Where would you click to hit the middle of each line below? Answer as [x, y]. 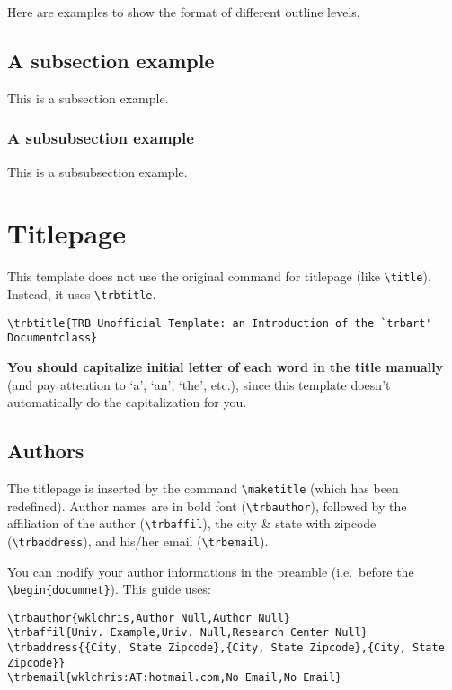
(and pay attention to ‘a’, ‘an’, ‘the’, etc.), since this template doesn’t [199, 384]
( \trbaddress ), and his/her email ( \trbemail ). [138, 540]
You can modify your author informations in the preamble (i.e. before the [211, 571]
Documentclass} [53, 338]
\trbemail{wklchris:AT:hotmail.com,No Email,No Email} [175, 678]
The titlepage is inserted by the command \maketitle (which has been [203, 487]
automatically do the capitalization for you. [127, 402]
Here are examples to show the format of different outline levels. [184, 12]
